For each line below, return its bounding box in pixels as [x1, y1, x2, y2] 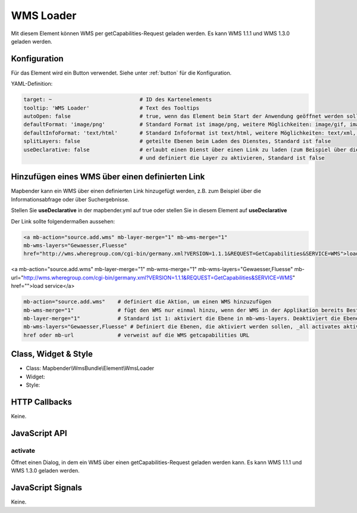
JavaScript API [11, 428, 68, 438]
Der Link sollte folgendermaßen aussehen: [11, 217, 115, 225]
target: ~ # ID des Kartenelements [23, 96, 212, 103]
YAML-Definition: [11, 80, 53, 88]
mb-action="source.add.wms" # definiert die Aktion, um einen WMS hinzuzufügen [23, 299, 272, 305]
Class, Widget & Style [11, 349, 93, 359]
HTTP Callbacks [11, 397, 73, 407]
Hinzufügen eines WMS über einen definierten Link [11, 172, 205, 182]
